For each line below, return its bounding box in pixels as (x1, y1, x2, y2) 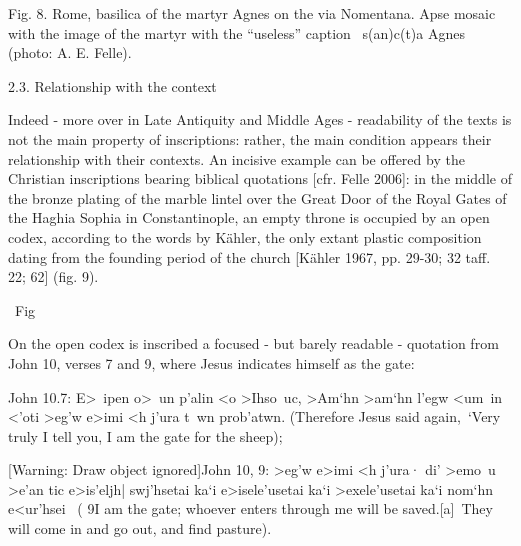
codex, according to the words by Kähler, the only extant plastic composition (8, 226, 482, 247)
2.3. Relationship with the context (8, 75, 217, 96)
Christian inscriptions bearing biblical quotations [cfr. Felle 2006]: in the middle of (8, 168, 512, 189)
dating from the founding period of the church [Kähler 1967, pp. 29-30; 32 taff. (8, 246, 491, 267)
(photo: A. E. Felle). (8, 42, 132, 63)
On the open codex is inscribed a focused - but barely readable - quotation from (8, 333, 499, 354)
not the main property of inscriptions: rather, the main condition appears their (8, 128, 492, 149)
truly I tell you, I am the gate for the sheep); (8, 425, 283, 446)
